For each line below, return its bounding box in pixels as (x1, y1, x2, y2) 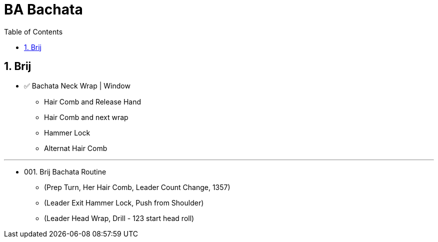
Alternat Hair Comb (44, 143, 107, 152)
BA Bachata (4, 1, 83, 18)
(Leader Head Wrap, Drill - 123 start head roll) (44, 213, 194, 222)
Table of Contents (4, 27, 63, 36)
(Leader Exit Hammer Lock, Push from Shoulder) (44, 198, 204, 207)
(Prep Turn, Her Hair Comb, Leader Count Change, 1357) (44, 182, 230, 191)
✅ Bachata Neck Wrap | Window (24, 81, 130, 90)
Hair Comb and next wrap (44, 112, 128, 121)
